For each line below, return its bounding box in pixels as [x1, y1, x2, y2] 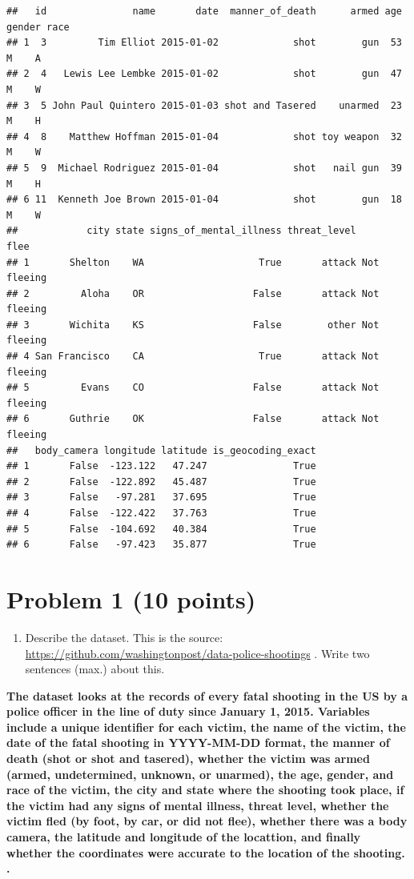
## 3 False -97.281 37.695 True [6, 492, 316, 504]
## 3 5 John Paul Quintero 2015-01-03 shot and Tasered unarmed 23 [6, 99, 402, 111]
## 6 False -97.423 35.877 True [6, 539, 316, 551]
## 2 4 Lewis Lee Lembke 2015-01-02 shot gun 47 [6, 68, 402, 80]
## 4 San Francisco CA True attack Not [6, 351, 380, 363]
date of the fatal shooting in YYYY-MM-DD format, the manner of [6, 734, 390, 751]
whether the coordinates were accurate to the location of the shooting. [6, 844, 405, 861]
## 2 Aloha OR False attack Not [6, 287, 380, 299]
